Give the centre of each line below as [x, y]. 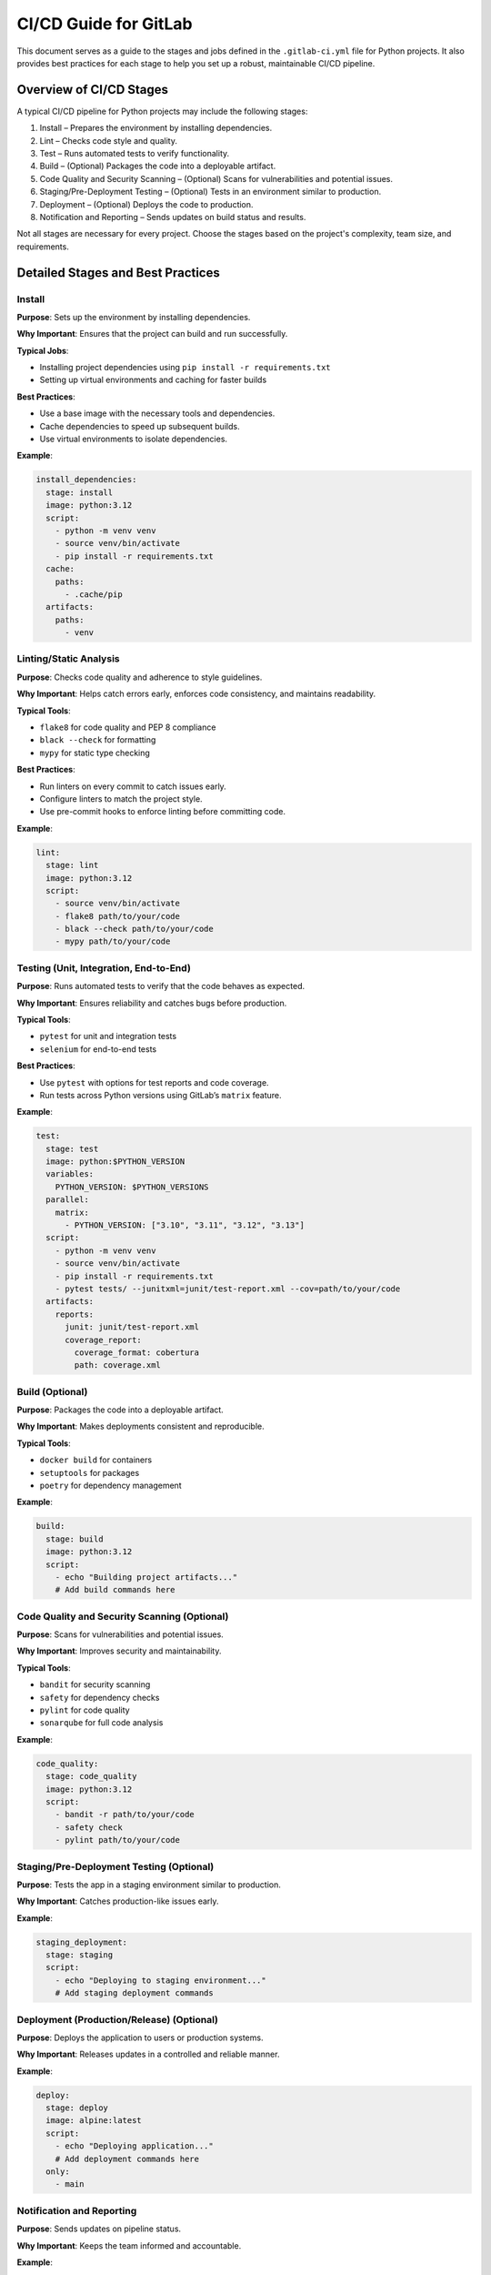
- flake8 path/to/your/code [118, 916]
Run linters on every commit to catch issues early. [133, 786]
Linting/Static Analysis [68, 659]
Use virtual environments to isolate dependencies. [133, 439]
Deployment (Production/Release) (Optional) [117, 2019]
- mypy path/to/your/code [113, 941]
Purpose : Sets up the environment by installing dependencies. [134, 317]
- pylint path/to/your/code [118, 1840]
